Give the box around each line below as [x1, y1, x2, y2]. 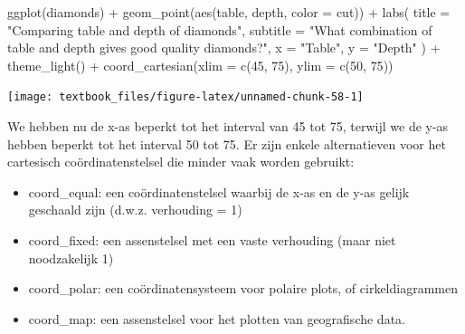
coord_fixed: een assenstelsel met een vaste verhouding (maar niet [28, 231, 396, 249]
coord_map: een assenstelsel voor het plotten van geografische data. [28, 309, 405, 328]
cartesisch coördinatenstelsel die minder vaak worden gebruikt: [7, 152, 355, 171]
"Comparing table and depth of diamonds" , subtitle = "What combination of [7, 20, 432, 39]
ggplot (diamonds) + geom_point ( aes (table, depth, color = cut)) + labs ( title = [7, 3, 451, 21]
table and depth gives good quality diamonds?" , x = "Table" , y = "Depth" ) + [7, 38, 441, 57]
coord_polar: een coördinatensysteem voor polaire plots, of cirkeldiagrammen [28, 279, 458, 298]
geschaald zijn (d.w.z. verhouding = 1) [28, 200, 242, 219]
